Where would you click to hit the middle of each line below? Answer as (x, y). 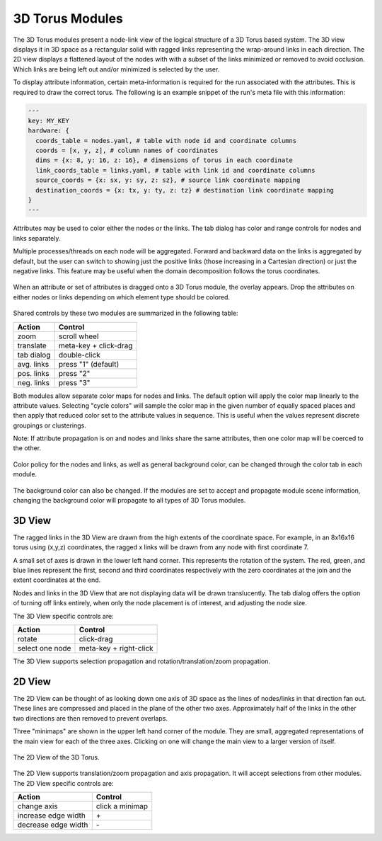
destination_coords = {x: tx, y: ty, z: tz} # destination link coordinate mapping (185, 190)
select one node (44, 648)
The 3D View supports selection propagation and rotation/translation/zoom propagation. (141, 661)
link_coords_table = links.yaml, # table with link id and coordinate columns (175, 170)
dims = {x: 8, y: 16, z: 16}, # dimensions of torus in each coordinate (164, 160)
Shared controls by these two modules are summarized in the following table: (126, 313)
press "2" (74, 373)
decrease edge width (53, 825)
